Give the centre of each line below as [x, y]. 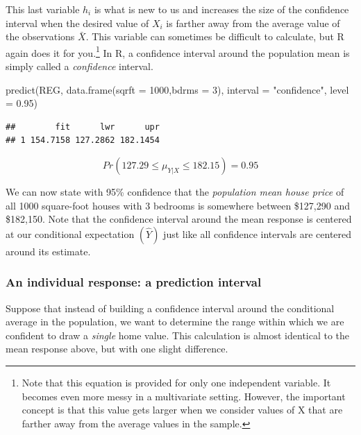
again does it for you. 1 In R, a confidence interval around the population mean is [178, 51]
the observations [40, 36]
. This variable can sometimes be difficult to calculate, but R [215, 36]
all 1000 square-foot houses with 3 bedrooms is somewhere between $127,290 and [178, 205]
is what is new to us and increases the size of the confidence [221, 9]
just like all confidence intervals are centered [258, 233]
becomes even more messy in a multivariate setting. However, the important [184, 396]
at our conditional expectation [70, 233]
